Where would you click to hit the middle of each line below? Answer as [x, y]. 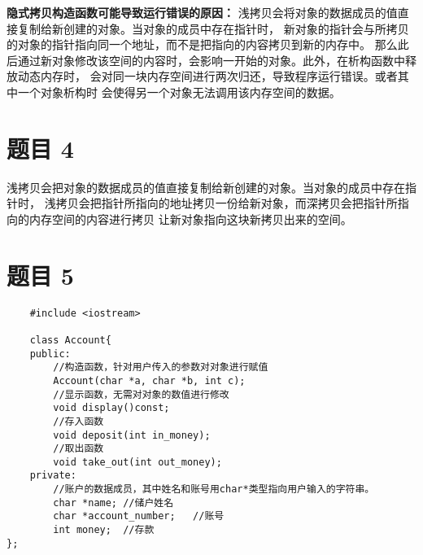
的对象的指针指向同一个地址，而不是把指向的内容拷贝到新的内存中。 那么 [202, 44]
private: [53, 476]
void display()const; [111, 408]
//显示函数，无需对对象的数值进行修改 [141, 394]
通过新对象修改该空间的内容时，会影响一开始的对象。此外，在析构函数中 [211, 60]
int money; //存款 [104, 530]
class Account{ [70, 340]
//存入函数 [78, 421]
